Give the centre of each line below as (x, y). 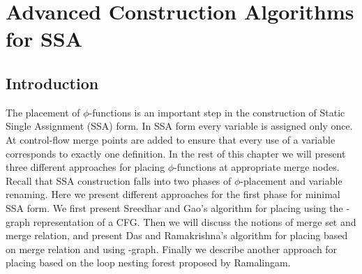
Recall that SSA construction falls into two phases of (119, 180)
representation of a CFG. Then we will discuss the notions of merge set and (195, 221)
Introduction (52, 83)
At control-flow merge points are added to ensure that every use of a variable (171, 139)
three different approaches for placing (85, 167)
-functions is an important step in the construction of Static (217, 112)
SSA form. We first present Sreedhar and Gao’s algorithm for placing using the (174, 207)
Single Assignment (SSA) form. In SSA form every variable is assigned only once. (179, 126)
